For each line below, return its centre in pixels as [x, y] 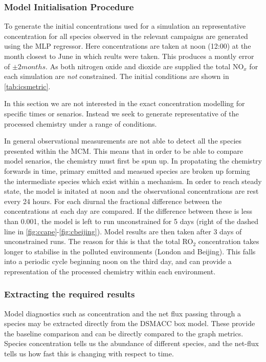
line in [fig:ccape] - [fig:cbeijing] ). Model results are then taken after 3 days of [123, 231]
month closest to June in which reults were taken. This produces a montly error [129, 56]
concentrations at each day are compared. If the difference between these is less [128, 211]
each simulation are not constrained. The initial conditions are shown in [117, 76]
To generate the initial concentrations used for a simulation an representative [125, 26]
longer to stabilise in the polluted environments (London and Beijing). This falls [130, 251]
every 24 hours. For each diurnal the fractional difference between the [113, 201]
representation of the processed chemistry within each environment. [110, 271]
